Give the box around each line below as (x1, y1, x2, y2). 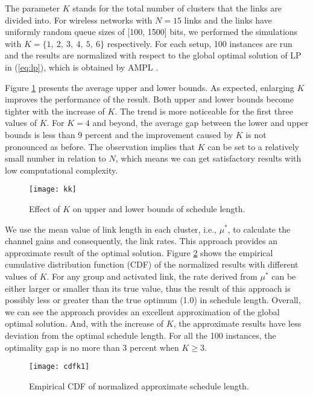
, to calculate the (227, 222, 291, 235)
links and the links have (184, 13, 272, 26)
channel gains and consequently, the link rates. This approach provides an (5, 234, 278, 247)
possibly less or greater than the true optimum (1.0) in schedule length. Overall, (5, 294, 301, 306)
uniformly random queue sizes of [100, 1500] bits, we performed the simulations (5, 25, 298, 38)
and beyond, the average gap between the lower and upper (92, 116, 309, 129)
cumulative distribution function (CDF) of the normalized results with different (5, 258, 299, 271)
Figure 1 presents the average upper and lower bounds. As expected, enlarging (5, 81, 294, 93)
